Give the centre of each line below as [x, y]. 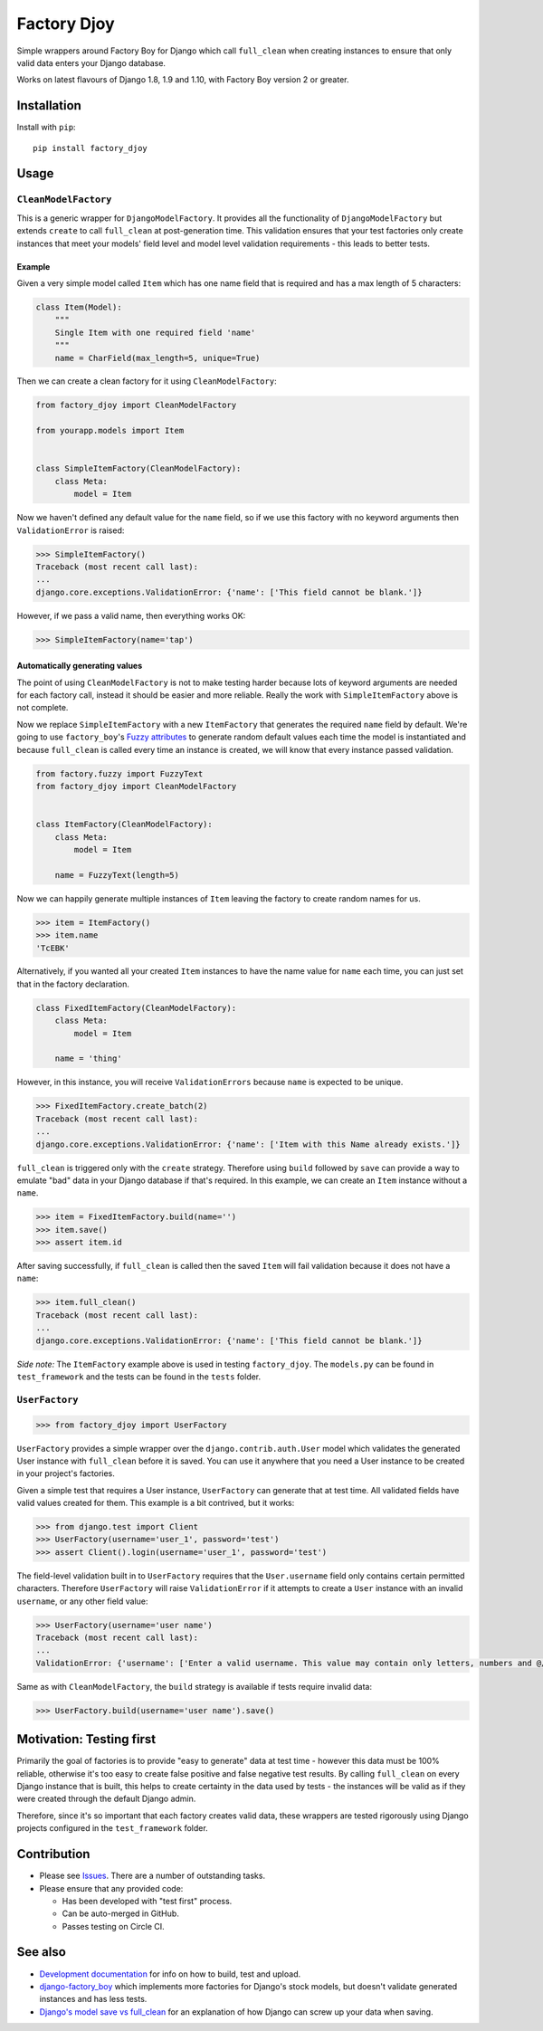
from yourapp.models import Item [110, 431]
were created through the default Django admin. [106, 1799]
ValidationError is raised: [71, 530]
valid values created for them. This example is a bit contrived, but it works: [156, 1503]
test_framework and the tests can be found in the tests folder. [139, 1377]
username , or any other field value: [82, 1601]
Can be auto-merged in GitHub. [121, 1913]
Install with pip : [46, 128]
